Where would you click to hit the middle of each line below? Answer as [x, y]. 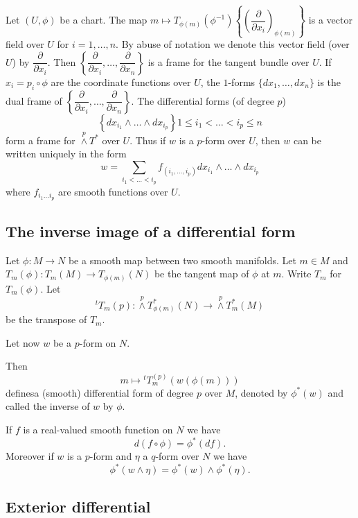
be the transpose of [46, 319]
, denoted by [261, 392]
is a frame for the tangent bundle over [229, 61]
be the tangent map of [202, 274]
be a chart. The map [104, 20]
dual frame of [34, 100]
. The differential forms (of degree [203, 100]
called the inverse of [48, 406]
